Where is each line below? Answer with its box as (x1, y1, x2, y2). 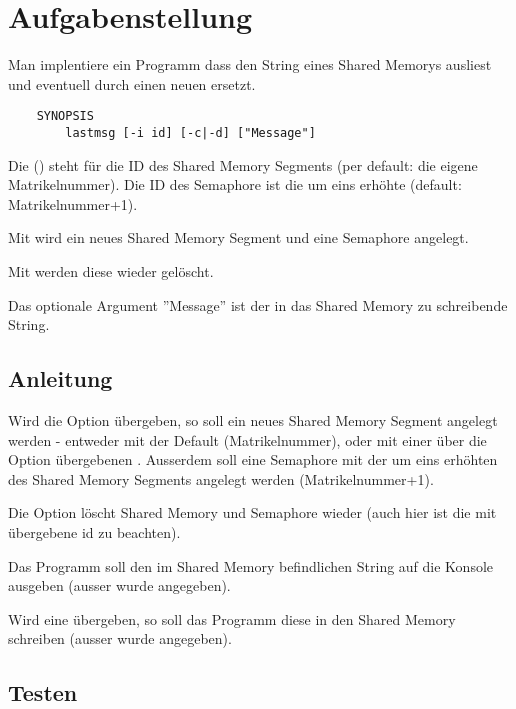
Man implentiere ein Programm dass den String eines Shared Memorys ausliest (8, 54, 492, 75)
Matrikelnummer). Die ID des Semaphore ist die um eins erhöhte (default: (8, 174, 462, 195)
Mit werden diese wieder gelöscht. (8, 261, 214, 281)
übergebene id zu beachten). (8, 521, 181, 542)
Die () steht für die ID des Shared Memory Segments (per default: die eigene (8, 154, 478, 175)
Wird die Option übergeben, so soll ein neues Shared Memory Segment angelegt (8, 409, 498, 430)
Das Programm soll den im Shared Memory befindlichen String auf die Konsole (8, 555, 494, 576)
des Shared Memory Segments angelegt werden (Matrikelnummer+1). (8, 468, 434, 489)
